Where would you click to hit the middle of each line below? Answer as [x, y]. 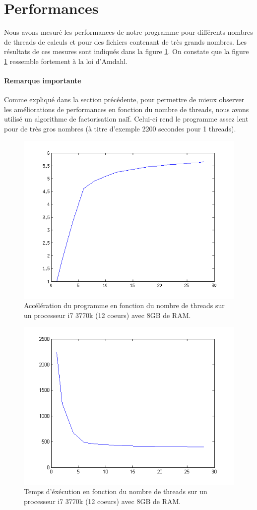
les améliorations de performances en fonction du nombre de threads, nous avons [127, 109]
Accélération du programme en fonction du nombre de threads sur [124, 305]
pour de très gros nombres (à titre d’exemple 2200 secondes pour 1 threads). [120, 129]
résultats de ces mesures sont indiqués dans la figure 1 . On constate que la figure [127, 51]
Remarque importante [43, 81]
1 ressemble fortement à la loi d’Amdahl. [66, 61]
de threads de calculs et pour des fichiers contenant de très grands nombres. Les [126, 41]
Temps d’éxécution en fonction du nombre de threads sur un [116, 491]
